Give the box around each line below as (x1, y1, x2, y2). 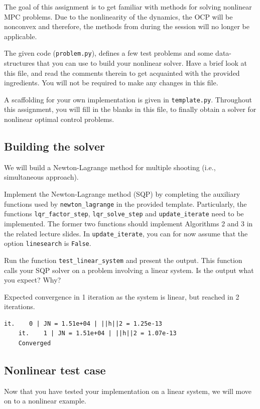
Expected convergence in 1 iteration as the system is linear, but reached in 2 (4, 291, 239, 302)
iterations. (4, 301, 35, 312)
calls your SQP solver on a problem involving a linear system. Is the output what (4, 264, 254, 275)
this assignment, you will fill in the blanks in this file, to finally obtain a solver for (4, 104, 256, 114)
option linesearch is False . (4, 238, 91, 248)
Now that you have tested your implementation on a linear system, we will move (4, 385, 251, 396)
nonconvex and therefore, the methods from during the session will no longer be (4, 21, 249, 32)
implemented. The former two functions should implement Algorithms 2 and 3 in (4, 218, 253, 228)
